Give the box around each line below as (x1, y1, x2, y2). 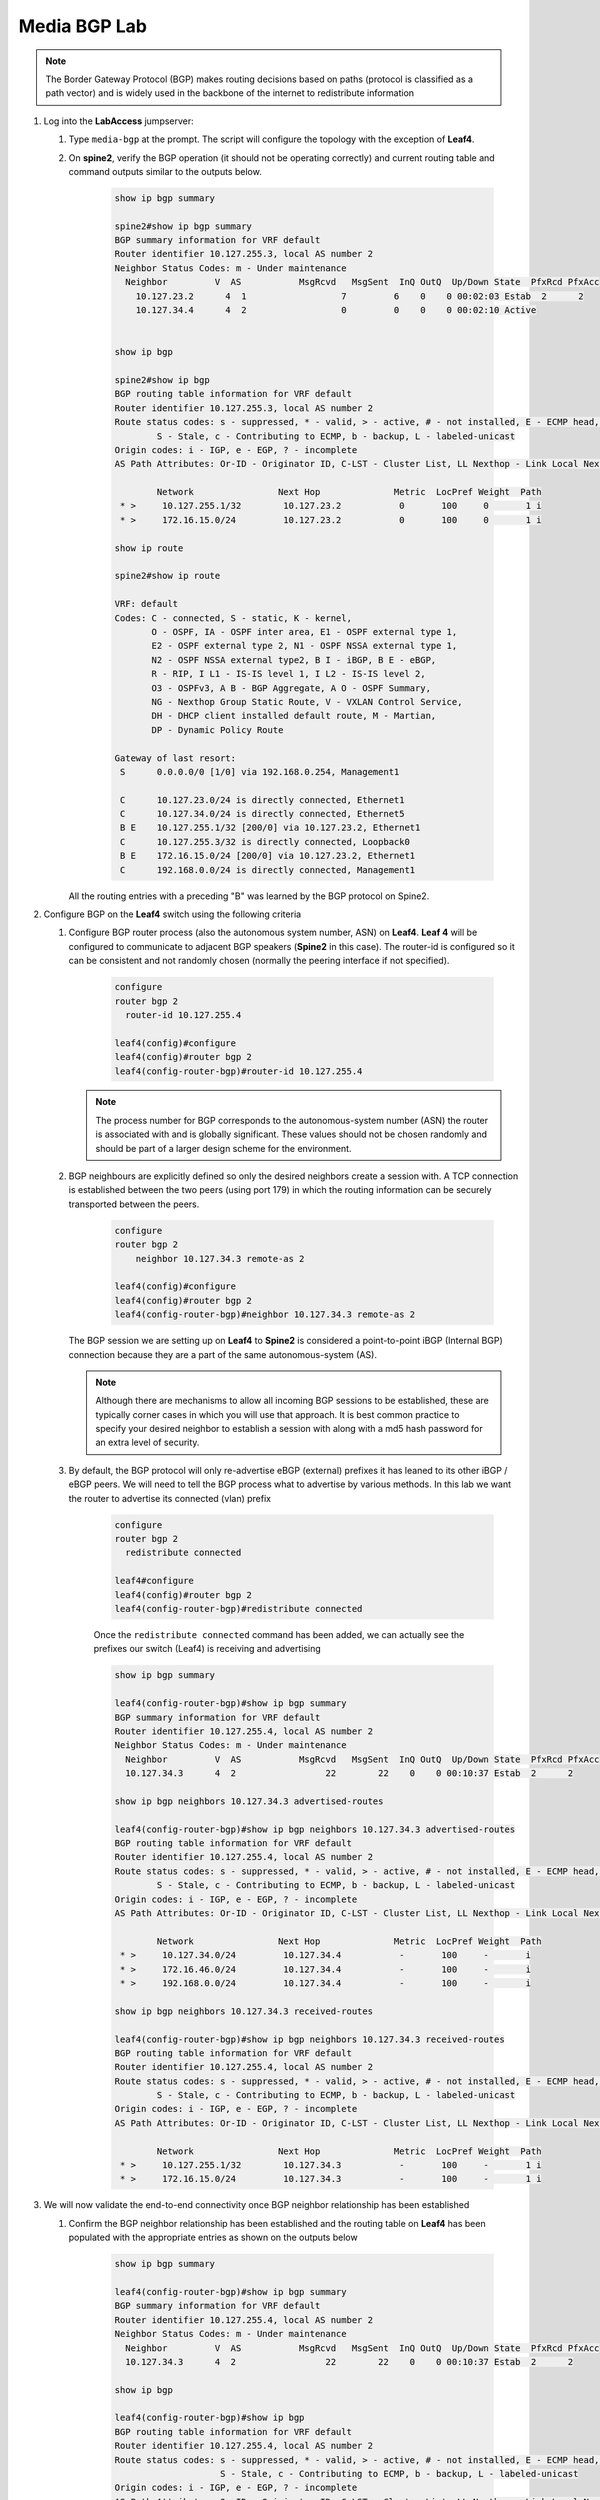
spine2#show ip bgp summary (114, 220, 252, 232)
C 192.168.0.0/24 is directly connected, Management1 (120, 864, 416, 875)
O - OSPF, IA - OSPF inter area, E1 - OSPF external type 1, (151, 626, 458, 637)
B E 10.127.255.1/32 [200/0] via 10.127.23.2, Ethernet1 (120, 822, 421, 834)
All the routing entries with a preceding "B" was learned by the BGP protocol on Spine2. (68, 890, 430, 902)
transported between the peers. (68, 1198, 200, 1210)
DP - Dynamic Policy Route (151, 724, 284, 735)
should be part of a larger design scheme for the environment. (95, 1142, 352, 1154)
